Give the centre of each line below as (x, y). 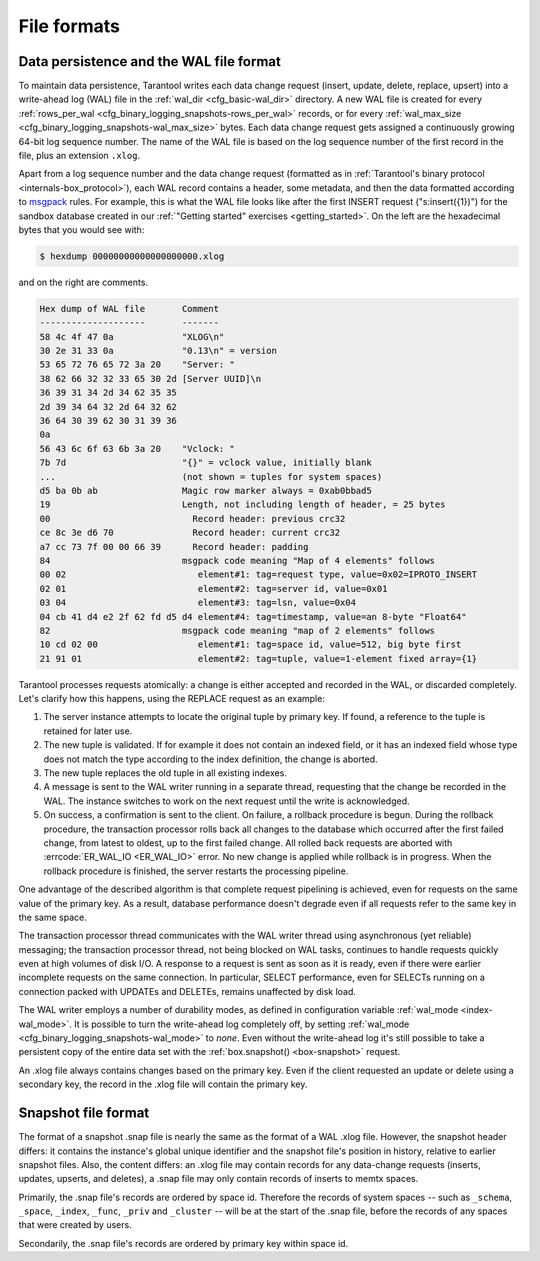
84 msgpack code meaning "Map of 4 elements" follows (237, 560)
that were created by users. (75, 1225)
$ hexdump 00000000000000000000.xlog (132, 256)
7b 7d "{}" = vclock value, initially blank (205, 463)
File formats (69, 26)
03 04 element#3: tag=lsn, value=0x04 (198, 603)
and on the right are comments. (83, 282)
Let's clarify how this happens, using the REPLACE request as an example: (171, 699)
